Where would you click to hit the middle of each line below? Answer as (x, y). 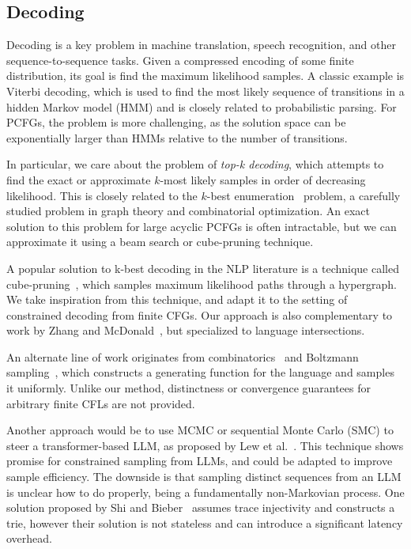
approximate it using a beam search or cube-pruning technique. (160, 242)
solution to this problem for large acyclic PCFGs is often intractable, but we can (202, 226)
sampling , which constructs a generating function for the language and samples (200, 372)
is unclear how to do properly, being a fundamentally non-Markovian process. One (205, 492)
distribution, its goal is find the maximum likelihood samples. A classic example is (205, 76)
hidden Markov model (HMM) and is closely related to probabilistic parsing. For (202, 106)
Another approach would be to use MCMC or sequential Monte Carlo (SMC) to (200, 430)
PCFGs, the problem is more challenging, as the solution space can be (176, 122)
